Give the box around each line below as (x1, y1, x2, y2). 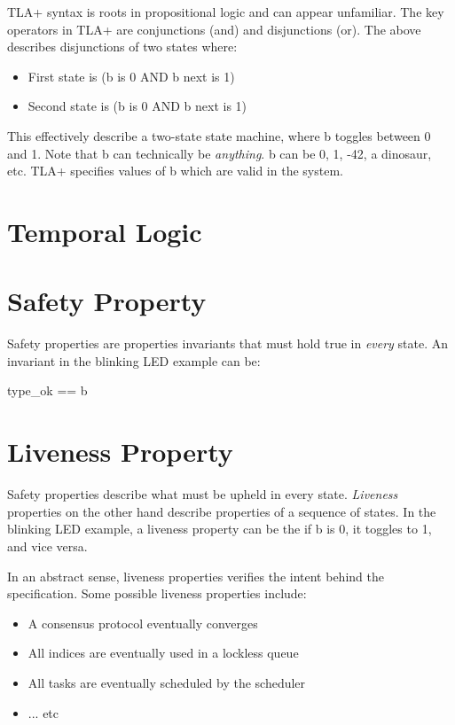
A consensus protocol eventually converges (27, 613, 258, 632)
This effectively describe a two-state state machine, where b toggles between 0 (7, 126, 431, 144)
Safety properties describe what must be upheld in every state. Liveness (7, 485, 398, 503)
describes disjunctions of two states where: (7, 37, 238, 56)
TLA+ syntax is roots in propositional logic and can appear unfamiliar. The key (7, 3, 444, 20)
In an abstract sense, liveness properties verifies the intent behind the (7, 566, 384, 585)
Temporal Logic (7, 213, 202, 249)
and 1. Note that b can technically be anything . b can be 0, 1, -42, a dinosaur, (7, 144, 432, 162)
